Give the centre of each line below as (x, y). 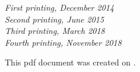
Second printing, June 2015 (55, 19)
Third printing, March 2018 (55, 31)
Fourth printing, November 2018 (63, 42)
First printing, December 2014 (60, 7)
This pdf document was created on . (70, 62)
